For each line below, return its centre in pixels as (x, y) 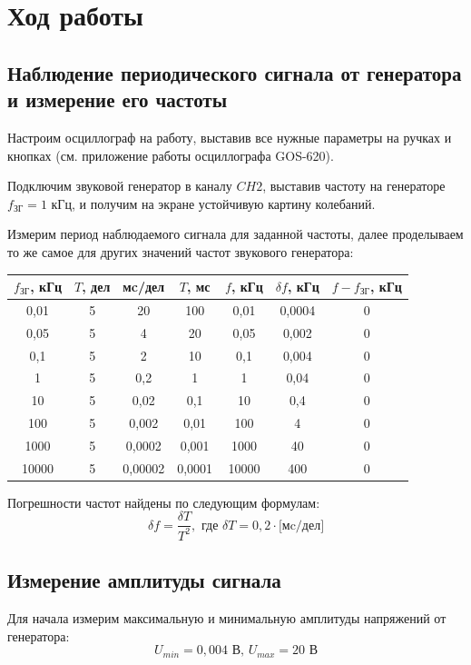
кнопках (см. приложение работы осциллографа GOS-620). (171, 155)
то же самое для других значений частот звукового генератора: (181, 251)
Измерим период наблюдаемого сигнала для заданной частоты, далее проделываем (235, 234)
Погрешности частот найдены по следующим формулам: (164, 502)
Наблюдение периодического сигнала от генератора (235, 72)
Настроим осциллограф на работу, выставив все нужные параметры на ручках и (230, 137)
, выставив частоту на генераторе (354, 186)
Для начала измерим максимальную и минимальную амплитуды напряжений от (227, 618)
